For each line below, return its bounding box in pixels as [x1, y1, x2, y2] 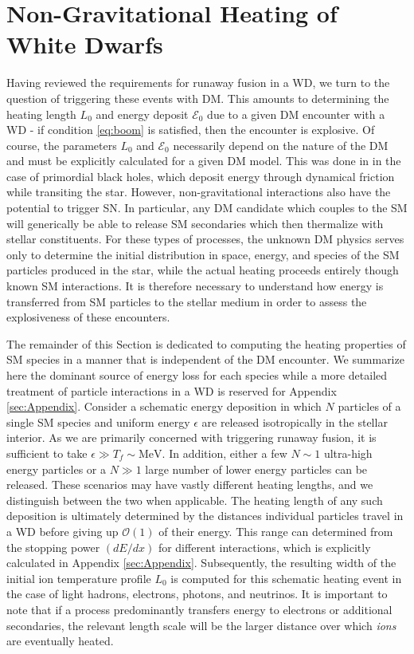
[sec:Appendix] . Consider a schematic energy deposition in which [6, 398, 322, 415]
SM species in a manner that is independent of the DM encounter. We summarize [6, 351, 404, 368]
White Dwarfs [6, 28, 163, 61]
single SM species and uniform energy [6, 413, 190, 430]
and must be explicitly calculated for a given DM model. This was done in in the [6, 152, 401, 169]
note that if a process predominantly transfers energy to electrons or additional [6, 601, 393, 617]
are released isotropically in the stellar [201, 413, 388, 430]
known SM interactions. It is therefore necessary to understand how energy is [6, 278, 384, 294]
